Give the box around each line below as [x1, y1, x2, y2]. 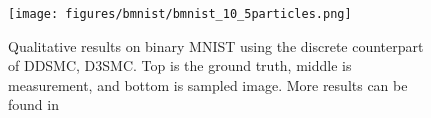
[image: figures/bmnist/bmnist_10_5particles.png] [8, 7, 352, 21]
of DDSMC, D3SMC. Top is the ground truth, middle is [8, 55, 352, 76]
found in [8, 94, 59, 115]
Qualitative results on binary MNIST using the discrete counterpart [8, 35, 424, 56]
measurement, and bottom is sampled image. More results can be [8, 74, 408, 95]
